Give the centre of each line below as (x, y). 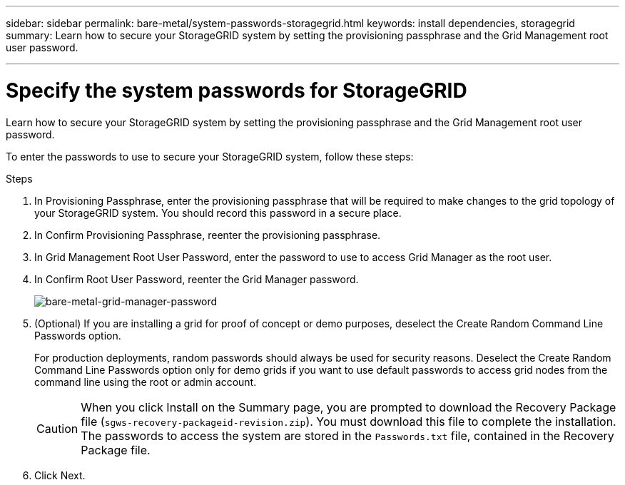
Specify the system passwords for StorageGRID (237, 90)
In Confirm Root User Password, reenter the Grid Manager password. (197, 279)
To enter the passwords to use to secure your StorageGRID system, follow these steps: (210, 156)
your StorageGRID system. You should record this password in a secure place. (218, 213)
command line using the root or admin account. (146, 382)
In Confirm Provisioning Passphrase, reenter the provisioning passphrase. (208, 235)
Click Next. (60, 475)
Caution (57, 428)
